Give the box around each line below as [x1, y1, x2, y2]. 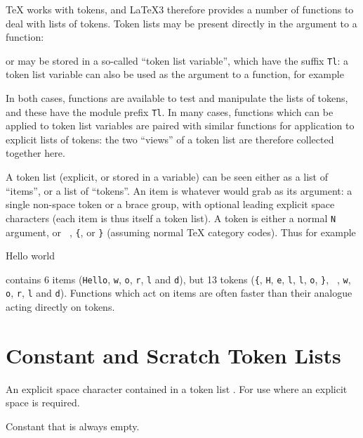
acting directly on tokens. [6, 299, 115, 314]
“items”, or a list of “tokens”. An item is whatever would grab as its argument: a [6, 183, 352, 198]
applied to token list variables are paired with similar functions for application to [6, 118, 355, 133]
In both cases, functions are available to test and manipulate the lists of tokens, [6, 91, 348, 105]
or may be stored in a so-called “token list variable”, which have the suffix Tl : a [6, 53, 348, 67]
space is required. [6, 395, 80, 410]
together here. [6, 146, 65, 160]
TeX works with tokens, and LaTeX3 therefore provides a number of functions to [6, 2, 354, 16]
